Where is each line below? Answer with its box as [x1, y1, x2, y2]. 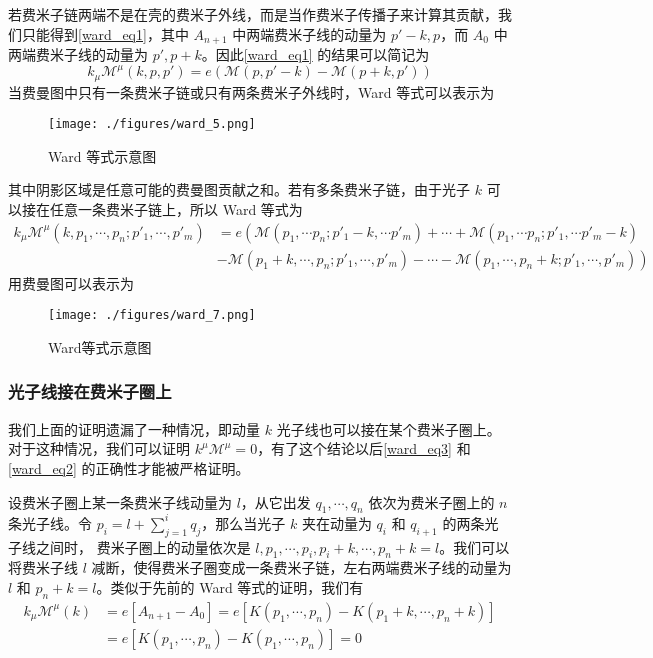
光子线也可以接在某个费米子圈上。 [276, 418, 501, 439]
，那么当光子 [201, 512, 286, 533]
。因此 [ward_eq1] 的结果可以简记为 [201, 44, 430, 65]
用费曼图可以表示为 [8, 272, 134, 293]
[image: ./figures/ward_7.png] [48, 308, 256, 323]
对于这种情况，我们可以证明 [8, 438, 190, 459]
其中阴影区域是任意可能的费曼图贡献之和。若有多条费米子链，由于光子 [8, 179, 470, 200]
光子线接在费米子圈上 [8, 379, 172, 404]
